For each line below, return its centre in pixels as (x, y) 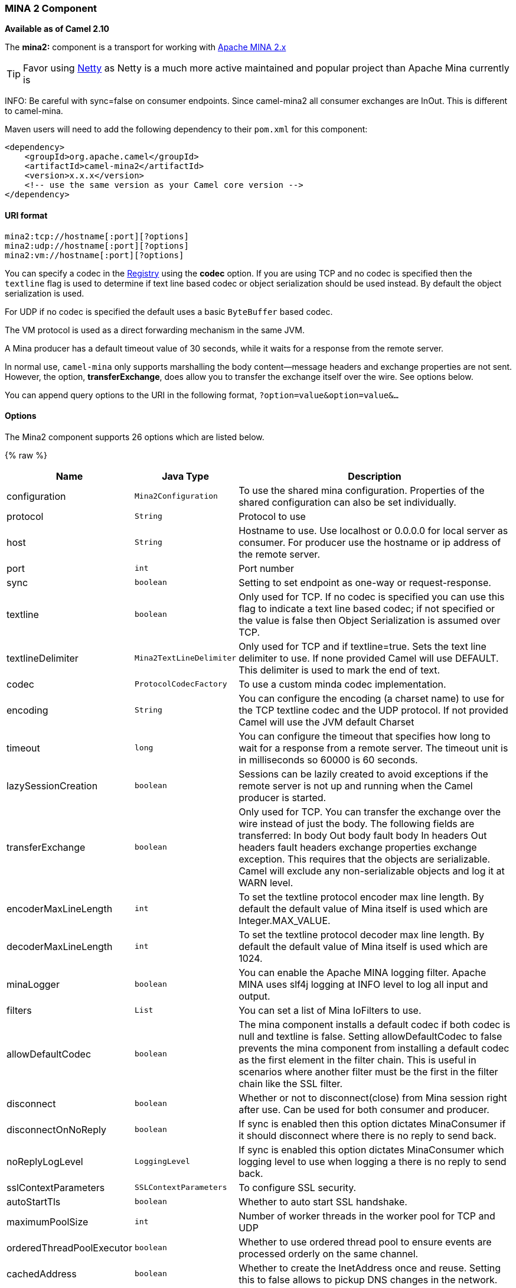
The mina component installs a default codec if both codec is (375, 1024)
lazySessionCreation (52, 786)
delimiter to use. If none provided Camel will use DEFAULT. (369, 658)
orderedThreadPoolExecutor (69, 1248)
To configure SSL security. (298, 1187)
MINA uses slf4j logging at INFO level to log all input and (363, 984)
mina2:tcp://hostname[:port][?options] (97, 236)
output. (254, 996)
